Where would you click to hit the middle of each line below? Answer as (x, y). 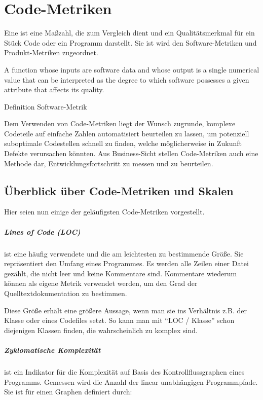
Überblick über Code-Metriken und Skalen (119, 190)
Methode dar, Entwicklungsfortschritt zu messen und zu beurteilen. (109, 163)
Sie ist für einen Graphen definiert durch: (68, 392)
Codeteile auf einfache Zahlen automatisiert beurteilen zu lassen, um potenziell (127, 133)
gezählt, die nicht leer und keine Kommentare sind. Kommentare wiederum (121, 273)
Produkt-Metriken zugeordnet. (51, 52)
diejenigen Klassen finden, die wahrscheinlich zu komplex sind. (101, 330)
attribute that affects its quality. (54, 89)
